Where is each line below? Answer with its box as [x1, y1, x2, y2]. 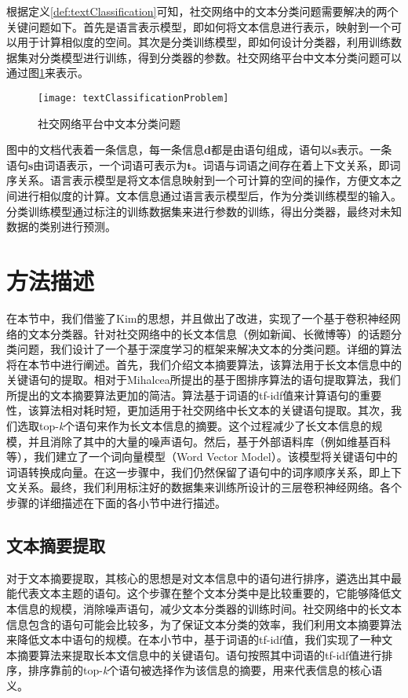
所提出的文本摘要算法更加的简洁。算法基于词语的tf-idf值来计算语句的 [6, 386, 360, 403]
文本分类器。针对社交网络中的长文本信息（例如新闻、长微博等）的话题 [27, 325, 391, 342]
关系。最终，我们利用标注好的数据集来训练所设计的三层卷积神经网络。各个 [16, 479, 402, 495]
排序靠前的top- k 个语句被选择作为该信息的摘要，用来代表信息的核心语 [27, 662, 383, 678]
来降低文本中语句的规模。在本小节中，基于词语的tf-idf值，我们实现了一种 [6, 631, 382, 648]
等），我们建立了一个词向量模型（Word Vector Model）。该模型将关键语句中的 [6, 448, 398, 465]
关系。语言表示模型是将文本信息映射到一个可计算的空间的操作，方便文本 [16, 172, 391, 188]
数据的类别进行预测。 [6, 218, 116, 235]
